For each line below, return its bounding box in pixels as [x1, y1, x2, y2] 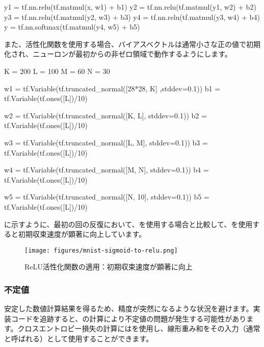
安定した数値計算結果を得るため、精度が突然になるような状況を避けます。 [4, 303, 253, 314]
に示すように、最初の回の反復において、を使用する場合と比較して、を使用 [4, 218, 253, 229]
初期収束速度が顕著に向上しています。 [18, 229, 146, 239]
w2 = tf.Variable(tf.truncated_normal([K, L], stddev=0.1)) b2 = [4, 110, 207, 120]
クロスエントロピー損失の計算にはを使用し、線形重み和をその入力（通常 [17, 323, 260, 334]
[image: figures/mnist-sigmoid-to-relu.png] [24, 246, 178, 254]
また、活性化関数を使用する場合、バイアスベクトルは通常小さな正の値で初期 [4, 38, 261, 49]
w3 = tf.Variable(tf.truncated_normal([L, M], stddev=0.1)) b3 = [4, 137, 208, 147]
